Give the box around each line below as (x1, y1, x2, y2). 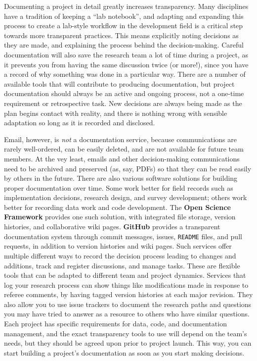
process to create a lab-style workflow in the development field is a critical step (4, 20, 243, 31)
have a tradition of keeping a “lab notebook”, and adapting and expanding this (4, 10, 244, 21)
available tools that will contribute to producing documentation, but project (4, 78, 235, 89)
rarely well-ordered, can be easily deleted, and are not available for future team (4, 144, 244, 154)
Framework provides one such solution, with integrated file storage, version (4, 211, 236, 222)
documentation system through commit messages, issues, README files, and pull (4, 231, 242, 241)
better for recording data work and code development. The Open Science (4, 202, 231, 212)
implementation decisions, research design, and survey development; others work (4, 192, 247, 203)
